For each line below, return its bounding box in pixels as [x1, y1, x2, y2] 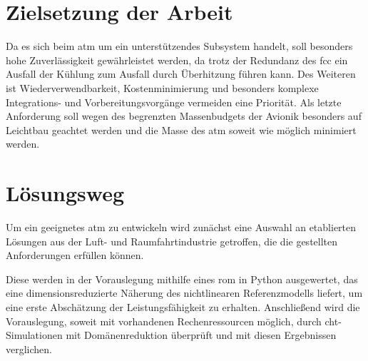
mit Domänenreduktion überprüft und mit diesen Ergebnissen [66, 327, 337, 342]
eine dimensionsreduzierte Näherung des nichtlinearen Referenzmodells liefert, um [6, 285, 363, 300]
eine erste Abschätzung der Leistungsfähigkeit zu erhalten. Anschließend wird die [6, 299, 360, 314]
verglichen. [6, 341, 52, 356]
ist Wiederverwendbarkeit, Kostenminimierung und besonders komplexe [6, 80, 319, 95]
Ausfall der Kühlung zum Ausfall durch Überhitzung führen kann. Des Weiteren [6, 66, 356, 81]
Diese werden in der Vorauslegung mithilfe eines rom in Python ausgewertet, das [6, 271, 358, 286]
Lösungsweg [6, 178, 125, 208]
